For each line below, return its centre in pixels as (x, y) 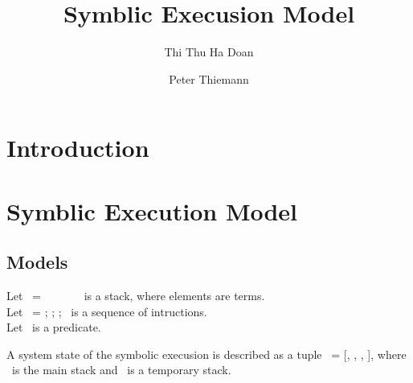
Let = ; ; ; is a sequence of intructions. (107, 311)
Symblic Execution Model (152, 210)
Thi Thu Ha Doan (209, 52)
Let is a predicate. (54, 327)
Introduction (78, 148)
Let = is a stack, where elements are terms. (136, 296)
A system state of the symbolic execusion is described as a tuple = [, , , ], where (206, 354)
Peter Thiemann (209, 78)
